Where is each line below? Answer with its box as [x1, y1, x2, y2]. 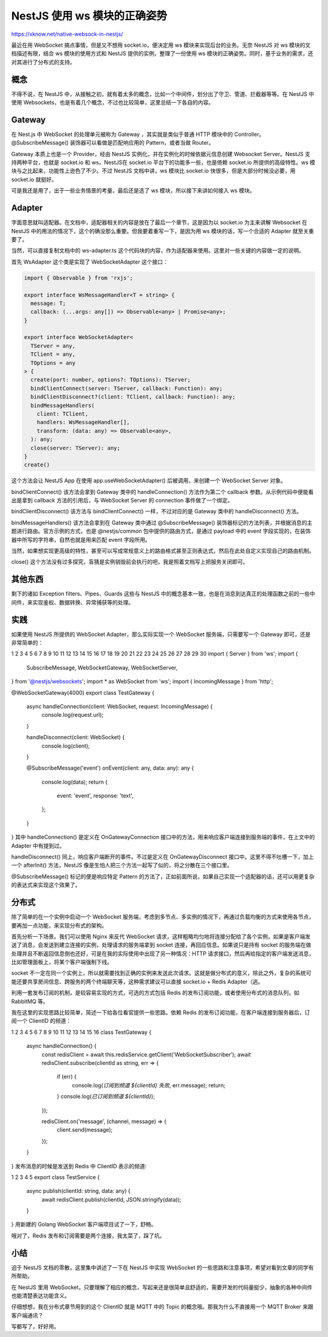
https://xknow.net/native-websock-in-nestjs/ [11, 30, 123, 38]
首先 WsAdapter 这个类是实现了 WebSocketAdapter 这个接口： [11, 258, 168, 265]
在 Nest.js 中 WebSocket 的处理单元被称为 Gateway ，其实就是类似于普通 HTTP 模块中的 [11, 131, 233, 138]
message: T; [30, 299, 66, 307]
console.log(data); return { [41, 778, 108, 785]
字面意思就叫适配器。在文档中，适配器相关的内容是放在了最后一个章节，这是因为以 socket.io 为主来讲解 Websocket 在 [11, 219, 308, 226]
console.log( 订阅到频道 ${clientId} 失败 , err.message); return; [72, 1081, 226, 1089]
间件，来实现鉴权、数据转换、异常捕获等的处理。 [11, 598, 134, 606]
